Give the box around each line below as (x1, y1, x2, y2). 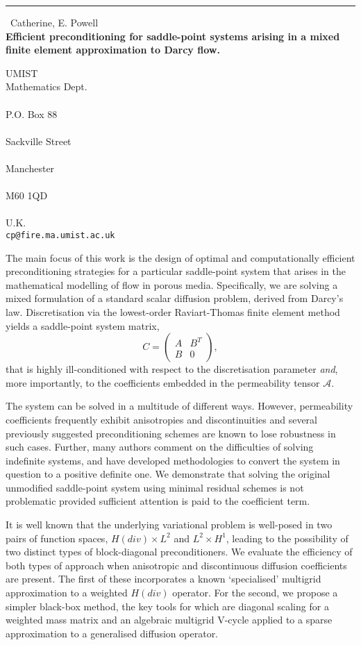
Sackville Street (6, 133, 72, 148)
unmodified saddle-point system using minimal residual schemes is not (6, 480, 304, 494)
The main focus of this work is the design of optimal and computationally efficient (6, 250, 355, 265)
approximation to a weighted (6, 585, 128, 600)
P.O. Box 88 (6, 106, 58, 121)
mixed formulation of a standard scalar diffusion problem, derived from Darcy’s (6, 291, 344, 305)
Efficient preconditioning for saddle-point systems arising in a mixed (6, 28, 340, 43)
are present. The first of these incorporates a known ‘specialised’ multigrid (6, 571, 321, 586)
